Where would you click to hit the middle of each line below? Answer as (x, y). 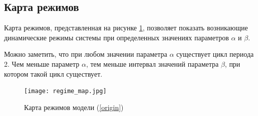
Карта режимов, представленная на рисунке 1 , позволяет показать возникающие (126, 28)
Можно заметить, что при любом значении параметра (86, 54)
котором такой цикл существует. (53, 73)
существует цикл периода (215, 54)
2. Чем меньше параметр (42, 63)
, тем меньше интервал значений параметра (152, 63)
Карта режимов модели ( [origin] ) (74, 107)
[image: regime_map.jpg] (65, 91)
